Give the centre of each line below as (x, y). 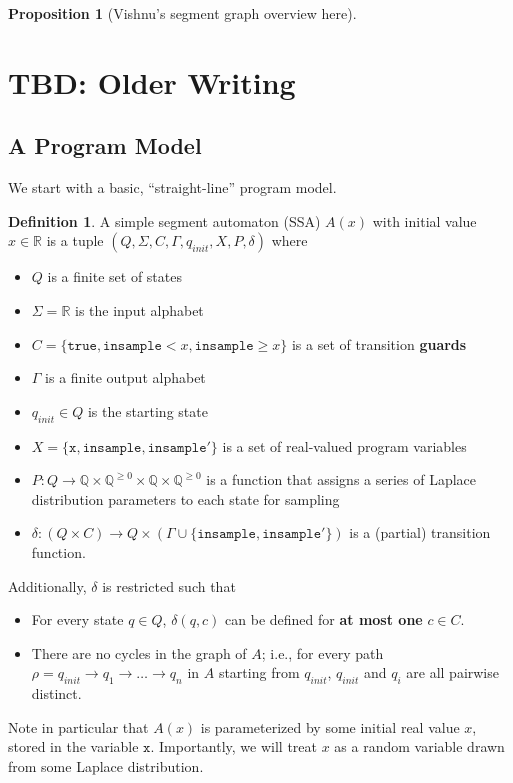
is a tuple (75, 240)
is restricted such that (169, 585)
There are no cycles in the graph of (139, 652)
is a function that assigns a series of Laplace (341, 479)
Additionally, (47, 585)
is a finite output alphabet (125, 377)
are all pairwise (452, 672)
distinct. (56, 693)
